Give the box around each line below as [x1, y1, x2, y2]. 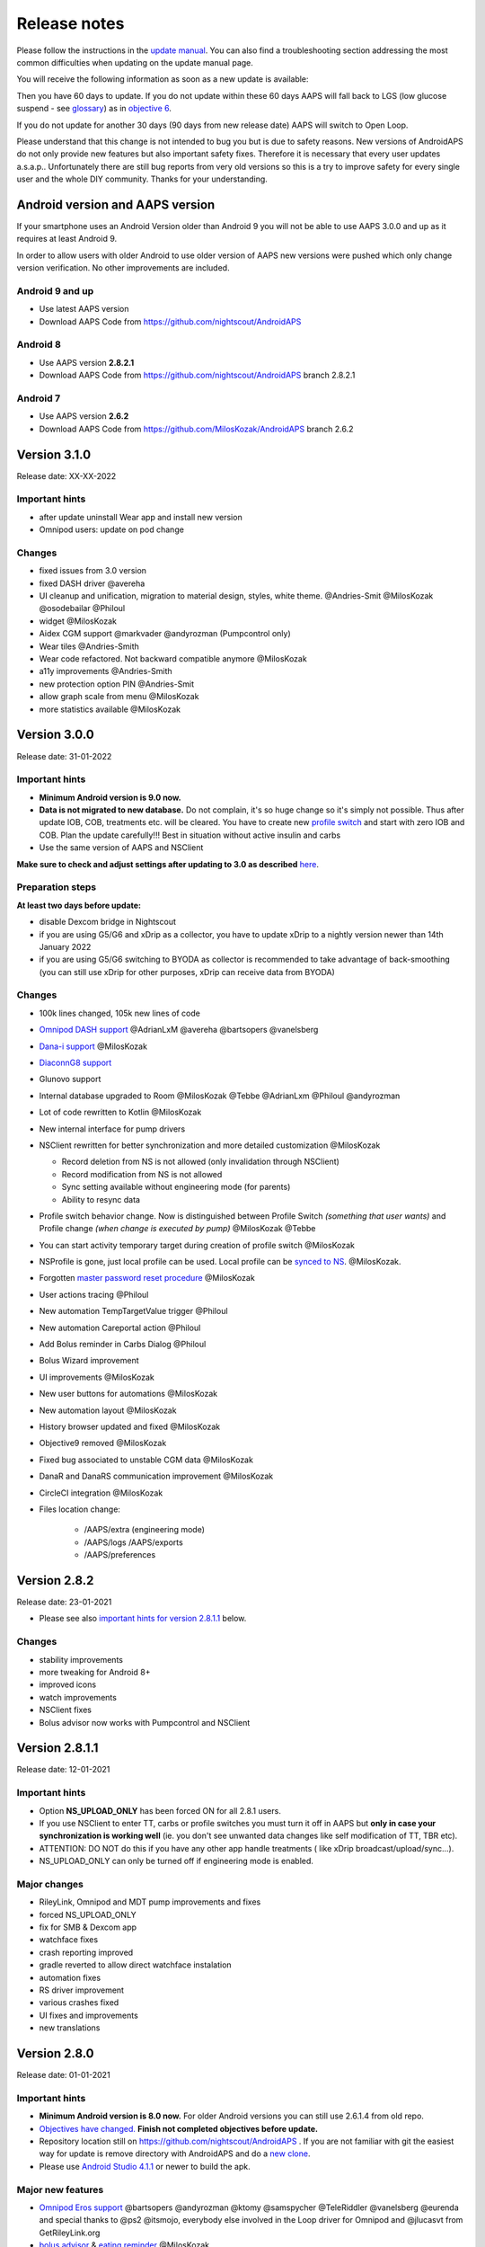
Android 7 [16, 392, 61, 404]
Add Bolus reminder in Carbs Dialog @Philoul [39, 1339, 207, 1350]
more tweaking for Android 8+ [39, 1666, 151, 1677]
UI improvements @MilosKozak [39, 1372, 154, 1382]
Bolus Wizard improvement [39, 1355, 139, 1366]
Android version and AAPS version [16, 197, 216, 212]
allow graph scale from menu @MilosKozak [39, 691, 199, 702]
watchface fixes [39, 1934, 99, 1945]
